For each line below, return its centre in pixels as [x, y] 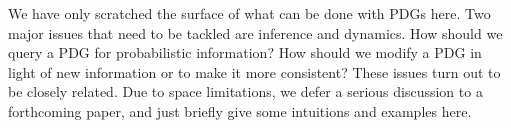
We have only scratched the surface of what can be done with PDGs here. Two [249, 13]
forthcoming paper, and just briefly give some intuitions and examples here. [240, 110]
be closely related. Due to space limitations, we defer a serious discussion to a [245, 91]
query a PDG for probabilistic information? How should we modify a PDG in [245, 52]
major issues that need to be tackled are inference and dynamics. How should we [255, 32]
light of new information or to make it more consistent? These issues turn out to [254, 71]
